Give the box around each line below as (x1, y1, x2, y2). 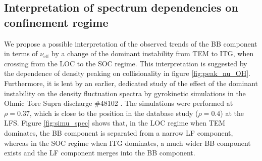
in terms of (4, 48, 38, 59)
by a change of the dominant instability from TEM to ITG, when (51, 48, 254, 59)
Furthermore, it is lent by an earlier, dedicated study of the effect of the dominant (4, 77, 258, 88)
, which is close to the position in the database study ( (29, 107, 198, 118)
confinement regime (4, 14, 109, 30)
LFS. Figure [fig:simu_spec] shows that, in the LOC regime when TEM (4, 117, 226, 128)
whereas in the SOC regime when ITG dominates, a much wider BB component (4, 137, 251, 148)
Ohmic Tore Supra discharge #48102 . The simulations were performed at (4, 98, 233, 108)
